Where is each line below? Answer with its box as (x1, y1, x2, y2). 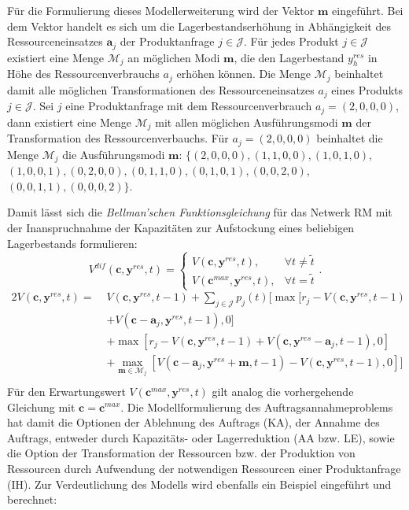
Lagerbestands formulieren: (7, 235, 138, 251)
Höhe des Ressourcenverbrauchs (7, 65, 160, 82)
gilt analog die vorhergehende (212, 382, 354, 399)
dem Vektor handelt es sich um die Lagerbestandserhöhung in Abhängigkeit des (7, 17, 391, 34)
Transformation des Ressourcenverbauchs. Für (7, 130, 229, 146)
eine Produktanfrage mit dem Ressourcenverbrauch (65, 98, 312, 114)
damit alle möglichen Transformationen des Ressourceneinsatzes (7, 81, 315, 98)
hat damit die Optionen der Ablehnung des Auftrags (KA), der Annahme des (7, 414, 380, 431)
